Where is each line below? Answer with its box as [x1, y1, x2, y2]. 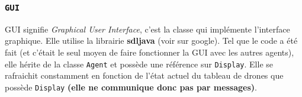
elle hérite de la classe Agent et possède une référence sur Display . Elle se [5, 57, 273, 70]
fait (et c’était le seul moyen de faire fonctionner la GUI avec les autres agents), [5, 46, 294, 58]
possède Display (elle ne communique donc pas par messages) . [5, 80, 257, 93]
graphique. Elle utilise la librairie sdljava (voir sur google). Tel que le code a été [5, 34, 298, 47]
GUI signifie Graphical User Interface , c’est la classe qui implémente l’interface [5, 22, 290, 35]
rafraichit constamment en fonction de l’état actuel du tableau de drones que [5, 69, 284, 82]
